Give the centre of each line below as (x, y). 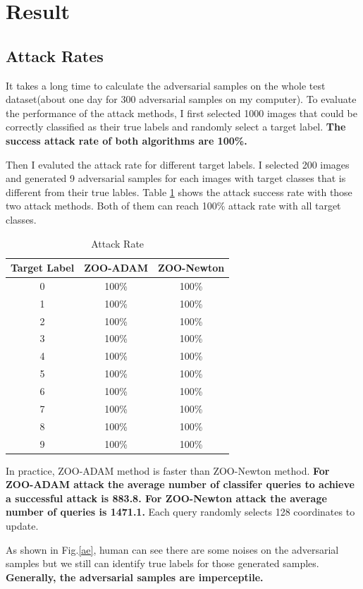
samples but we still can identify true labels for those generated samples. (162, 563)
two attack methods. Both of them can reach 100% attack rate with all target (173, 206)
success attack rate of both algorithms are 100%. (127, 140)
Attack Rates (55, 55)
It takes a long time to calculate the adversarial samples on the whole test (166, 85)
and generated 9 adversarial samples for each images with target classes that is (176, 178)
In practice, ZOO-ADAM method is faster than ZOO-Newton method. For (168, 470)
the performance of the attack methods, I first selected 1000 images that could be (181, 113)
